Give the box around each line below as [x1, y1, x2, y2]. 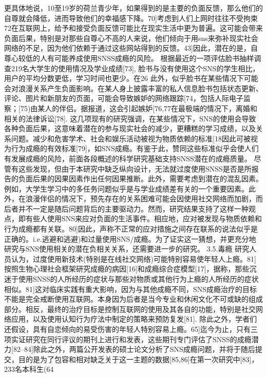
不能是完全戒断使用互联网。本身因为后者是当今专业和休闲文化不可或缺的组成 [4, 293, 263, 304]
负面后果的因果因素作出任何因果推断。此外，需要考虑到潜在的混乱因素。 [18, 173, 263, 184]
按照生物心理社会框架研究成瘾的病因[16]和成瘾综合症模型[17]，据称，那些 [4, 263, 250, 274]
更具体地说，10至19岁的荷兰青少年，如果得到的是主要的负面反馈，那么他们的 [4, 3, 263, 13]
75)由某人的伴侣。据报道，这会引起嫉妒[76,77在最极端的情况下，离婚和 [20, 102, 258, 113]
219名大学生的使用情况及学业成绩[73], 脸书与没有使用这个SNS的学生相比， [11, 62, 260, 73]
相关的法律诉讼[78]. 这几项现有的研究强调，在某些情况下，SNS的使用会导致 [4, 113, 256, 123]
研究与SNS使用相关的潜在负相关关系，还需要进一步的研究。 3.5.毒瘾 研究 [4, 243, 250, 254]
